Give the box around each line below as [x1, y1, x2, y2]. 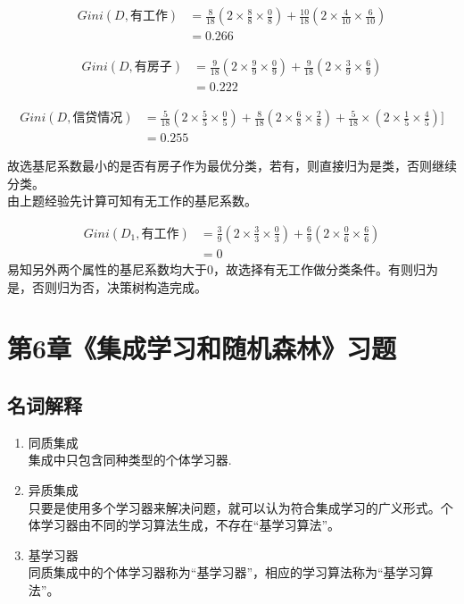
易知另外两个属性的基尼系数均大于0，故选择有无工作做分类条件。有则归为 [7, 260, 438, 279]
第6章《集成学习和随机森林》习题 [7, 330, 397, 366]
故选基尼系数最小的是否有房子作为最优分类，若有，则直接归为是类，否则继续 [7, 156, 457, 175]
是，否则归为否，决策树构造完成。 [7, 277, 207, 296]
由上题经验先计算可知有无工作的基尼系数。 [7, 191, 257, 210]
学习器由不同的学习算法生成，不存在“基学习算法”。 [40, 516, 341, 534]
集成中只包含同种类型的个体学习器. [28, 450, 232, 469]
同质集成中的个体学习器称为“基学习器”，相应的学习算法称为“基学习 [28, 563, 421, 582]
